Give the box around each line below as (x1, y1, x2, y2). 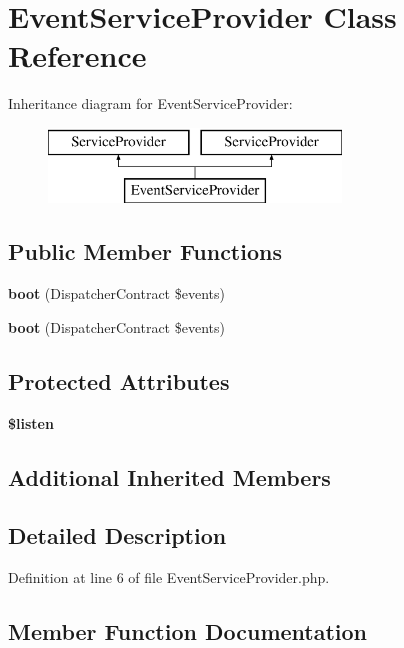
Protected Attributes (8, 365, 230, 396)
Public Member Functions (8, 236, 282, 267)
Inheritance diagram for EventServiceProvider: (8, 93, 293, 114)
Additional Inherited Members (8, 461, 331, 492)
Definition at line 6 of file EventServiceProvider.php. (8, 567, 330, 588)
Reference (8, 35, 147, 76)
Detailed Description (8, 520, 227, 551)
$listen (8, 412, 54, 433)
